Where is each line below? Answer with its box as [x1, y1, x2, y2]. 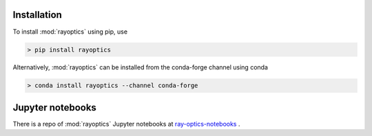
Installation [12, 9, 62, 21]
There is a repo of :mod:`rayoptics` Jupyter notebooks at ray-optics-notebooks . [12, 120, 240, 128]
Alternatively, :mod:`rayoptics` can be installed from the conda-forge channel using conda [12, 63, 269, 71]
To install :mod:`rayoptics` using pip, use [12, 27, 127, 36]
